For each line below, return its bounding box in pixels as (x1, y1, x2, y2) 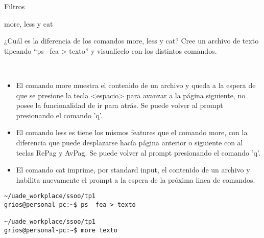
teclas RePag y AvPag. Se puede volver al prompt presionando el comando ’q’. (16, 147, 260, 158)
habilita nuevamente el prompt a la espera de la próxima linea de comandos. (16, 174, 255, 185)
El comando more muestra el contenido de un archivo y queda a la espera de (16, 79, 256, 90)
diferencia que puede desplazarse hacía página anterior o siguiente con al (16, 137, 243, 147)
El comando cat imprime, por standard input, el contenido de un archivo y (16, 164, 250, 175)
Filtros (4, 1, 25, 11)
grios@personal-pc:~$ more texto (4, 226, 117, 234)
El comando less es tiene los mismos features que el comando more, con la (16, 127, 248, 138)
